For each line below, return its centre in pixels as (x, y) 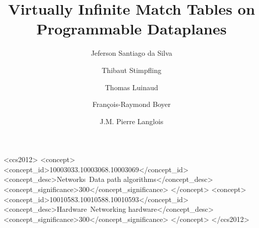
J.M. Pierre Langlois (132, 121)
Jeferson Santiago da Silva (132, 53)
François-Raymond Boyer (132, 104)
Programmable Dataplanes (132, 29)
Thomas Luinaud (132, 87)
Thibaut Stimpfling (132, 70)
